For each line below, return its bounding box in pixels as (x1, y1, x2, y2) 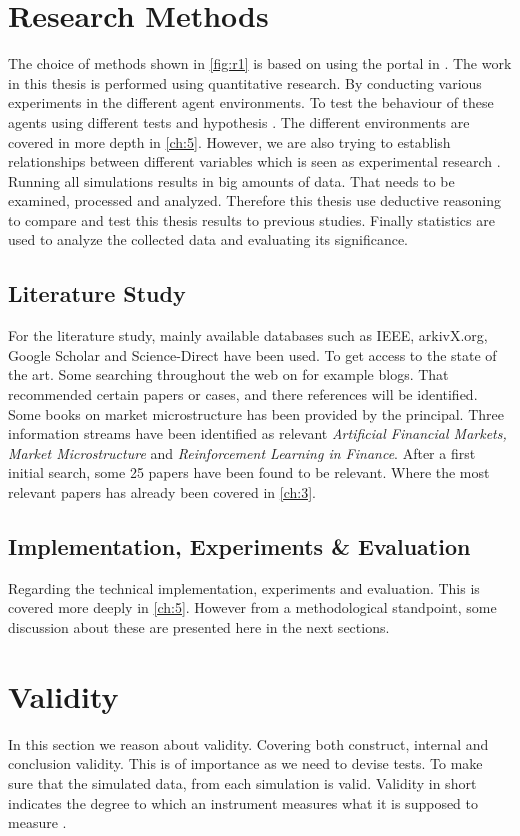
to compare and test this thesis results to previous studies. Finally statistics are (8, 209, 495, 230)
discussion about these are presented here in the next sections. (8, 617, 390, 637)
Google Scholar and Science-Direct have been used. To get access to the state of (8, 344, 497, 365)
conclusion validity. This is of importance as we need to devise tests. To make (8, 753, 483, 774)
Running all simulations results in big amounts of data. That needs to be (8, 170, 455, 191)
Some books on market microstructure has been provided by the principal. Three (8, 403, 504, 424)
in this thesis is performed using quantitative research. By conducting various (8, 72, 482, 93)
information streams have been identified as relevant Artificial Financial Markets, (8, 423, 507, 444)
